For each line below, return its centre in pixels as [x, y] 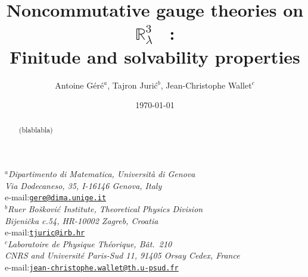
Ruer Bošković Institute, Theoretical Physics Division [105, 208]
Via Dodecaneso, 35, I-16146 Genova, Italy [83, 185]
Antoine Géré [80, 85]
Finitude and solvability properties [155, 56]
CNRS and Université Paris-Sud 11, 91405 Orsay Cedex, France [122, 255]
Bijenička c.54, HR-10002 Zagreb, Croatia [82, 220]
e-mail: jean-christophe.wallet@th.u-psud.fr [92, 267]
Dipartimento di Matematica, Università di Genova [102, 174]
